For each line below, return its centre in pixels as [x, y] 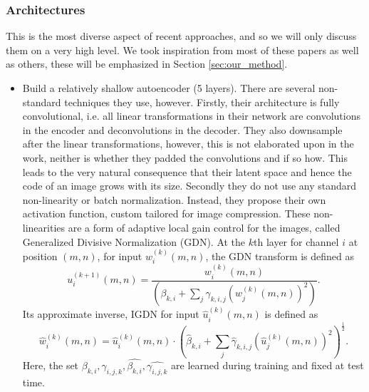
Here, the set [51, 365]
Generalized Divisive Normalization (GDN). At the [134, 241]
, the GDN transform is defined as [280, 256]
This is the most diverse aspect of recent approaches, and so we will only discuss [181, 36]
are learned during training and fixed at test [267, 365]
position [40, 256]
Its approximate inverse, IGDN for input [111, 314]
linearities [44, 227]
